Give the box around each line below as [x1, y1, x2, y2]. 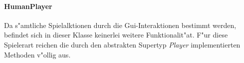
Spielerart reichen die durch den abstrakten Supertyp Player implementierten [4, 39, 241, 49]
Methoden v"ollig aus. [4, 49, 71, 59]
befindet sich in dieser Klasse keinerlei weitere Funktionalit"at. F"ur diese [4, 29, 228, 40]
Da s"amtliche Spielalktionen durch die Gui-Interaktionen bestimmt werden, [4, 19, 237, 30]
